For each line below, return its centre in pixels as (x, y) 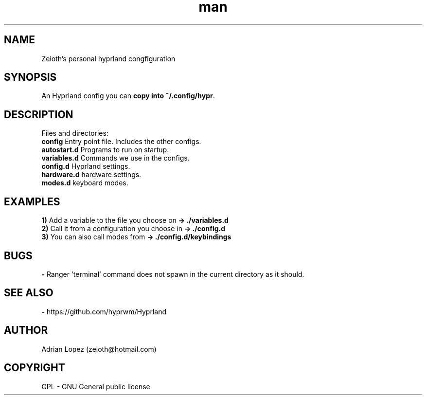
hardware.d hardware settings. (91, 175)
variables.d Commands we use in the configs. (115, 158)
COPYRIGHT (35, 368)
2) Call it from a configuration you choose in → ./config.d (133, 229)
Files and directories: (75, 133)
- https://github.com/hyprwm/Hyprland (104, 311)
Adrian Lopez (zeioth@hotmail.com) (99, 349)
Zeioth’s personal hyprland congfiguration (108, 58)
